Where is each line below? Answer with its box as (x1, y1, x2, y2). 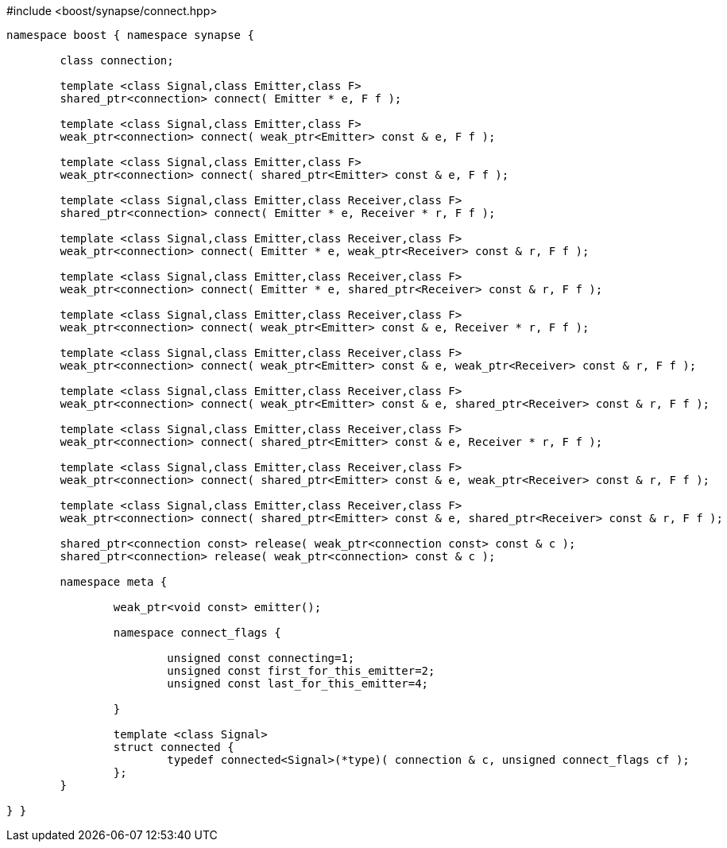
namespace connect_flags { (113, 626, 281, 639)
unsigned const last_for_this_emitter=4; (167, 677, 429, 690)
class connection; (60, 54, 174, 67)
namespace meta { (60, 575, 168, 588)
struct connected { (113, 741, 234, 753)
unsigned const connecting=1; (167, 652, 355, 664)
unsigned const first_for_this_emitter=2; (167, 664, 435, 677)
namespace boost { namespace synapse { (6, 29, 254, 41)
